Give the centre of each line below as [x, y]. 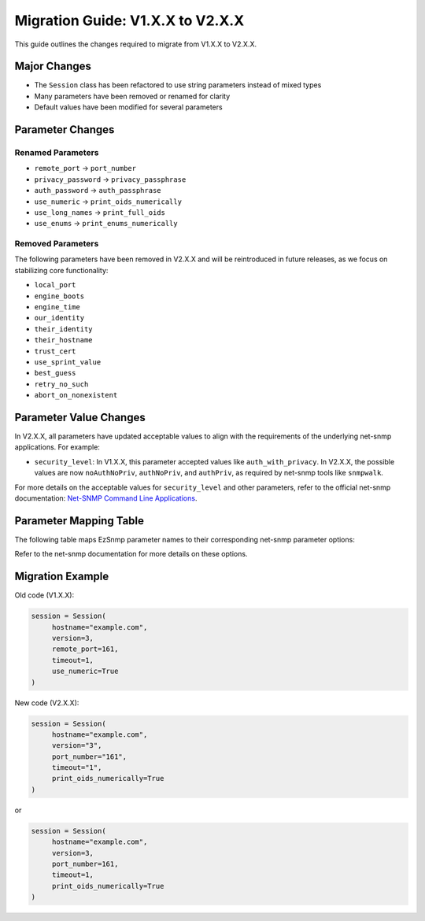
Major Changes [53, 67]
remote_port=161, [85, 649]
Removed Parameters [57, 244]
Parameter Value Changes [80, 417]
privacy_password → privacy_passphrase [110, 179]
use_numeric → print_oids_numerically [108, 202]
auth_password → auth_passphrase [98, 190]
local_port [55, 285]
